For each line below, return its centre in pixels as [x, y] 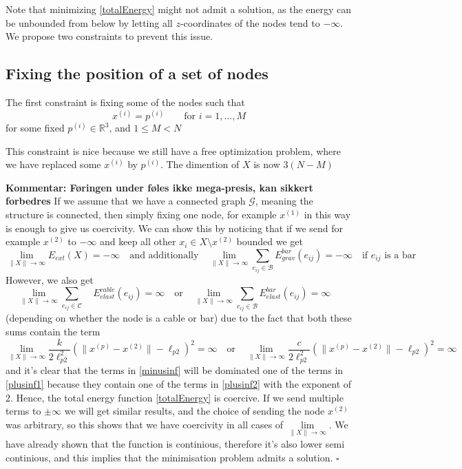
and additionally [164, 255]
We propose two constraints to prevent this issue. [109, 36]
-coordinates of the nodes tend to [250, 22]
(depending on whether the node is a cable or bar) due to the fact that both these [179, 318]
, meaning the [284, 201]
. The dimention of [200, 164]
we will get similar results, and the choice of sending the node [195, 411]
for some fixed [35, 128]
